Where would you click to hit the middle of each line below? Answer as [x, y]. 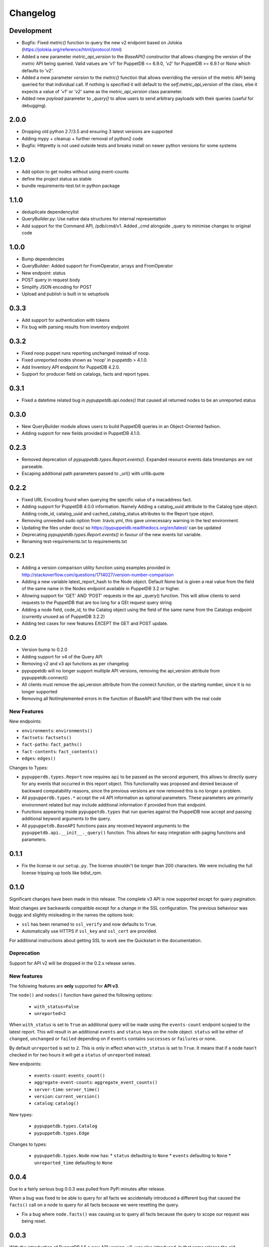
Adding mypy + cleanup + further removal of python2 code [82, 138]
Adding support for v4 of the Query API [62, 656]
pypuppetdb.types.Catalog [66, 1126]
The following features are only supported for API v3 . [64, 986]
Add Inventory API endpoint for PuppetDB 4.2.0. [71, 367]
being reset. [34, 1221]
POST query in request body [51, 280]
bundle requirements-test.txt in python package [71, 186]
